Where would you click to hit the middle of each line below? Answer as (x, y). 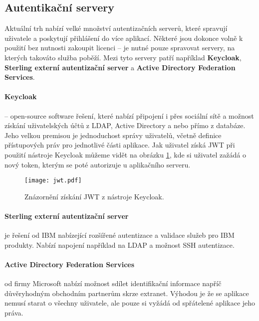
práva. (14, 312)
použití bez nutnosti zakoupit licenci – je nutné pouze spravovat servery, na (120, 48)
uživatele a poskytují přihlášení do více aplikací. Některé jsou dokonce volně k (124, 38)
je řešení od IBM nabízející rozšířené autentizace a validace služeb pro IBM (120, 235)
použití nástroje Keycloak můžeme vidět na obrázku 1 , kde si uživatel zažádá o (125, 154)
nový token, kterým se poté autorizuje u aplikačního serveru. (98, 164)
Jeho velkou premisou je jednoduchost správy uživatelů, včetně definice (113, 135)
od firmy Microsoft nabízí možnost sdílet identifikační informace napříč (113, 283)
